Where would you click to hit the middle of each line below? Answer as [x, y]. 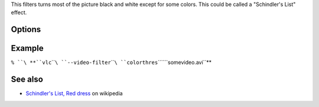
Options [26, 30]
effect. [19, 12]
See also [27, 80]
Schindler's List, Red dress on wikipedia [74, 93]
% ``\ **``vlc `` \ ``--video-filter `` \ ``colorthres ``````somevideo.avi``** [111, 63]
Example [27, 48]
